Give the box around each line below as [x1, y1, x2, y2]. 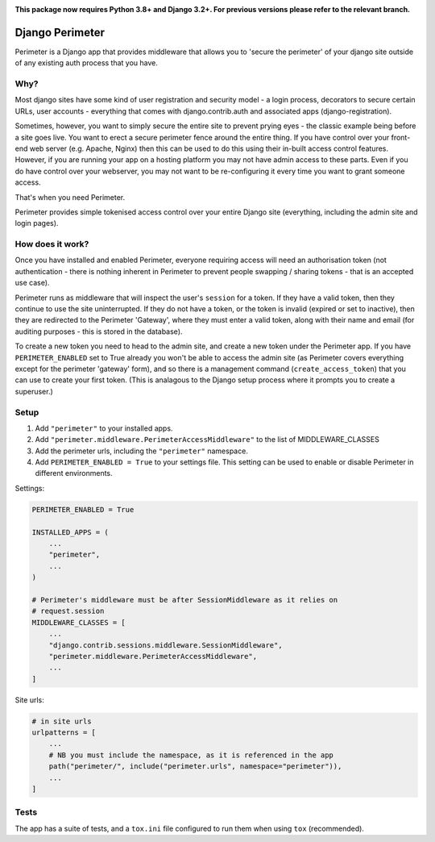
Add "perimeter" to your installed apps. [35, 423, 173, 433]
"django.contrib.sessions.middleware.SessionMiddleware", [48, 640, 283, 649]
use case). [14, 278, 50, 288]
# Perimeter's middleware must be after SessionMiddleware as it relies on [31, 595, 338, 604]
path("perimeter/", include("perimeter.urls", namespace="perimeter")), [48, 762, 342, 771]
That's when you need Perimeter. [14, 192, 125, 202]
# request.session [31, 606, 105, 616]
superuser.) [14, 386, 54, 396]
